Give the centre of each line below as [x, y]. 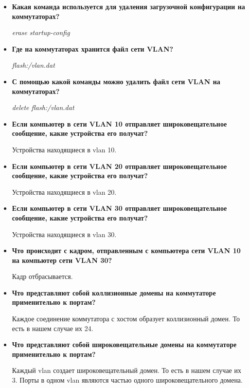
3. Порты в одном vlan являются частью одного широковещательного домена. [127, 380]
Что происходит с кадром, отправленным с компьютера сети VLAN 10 [126, 250]
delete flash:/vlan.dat [43, 107]
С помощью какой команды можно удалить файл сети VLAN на [116, 81]
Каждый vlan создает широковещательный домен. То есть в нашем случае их [126, 370]
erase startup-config [41, 32]
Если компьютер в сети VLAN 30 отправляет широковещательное [119, 208]
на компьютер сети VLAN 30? [62, 260]
